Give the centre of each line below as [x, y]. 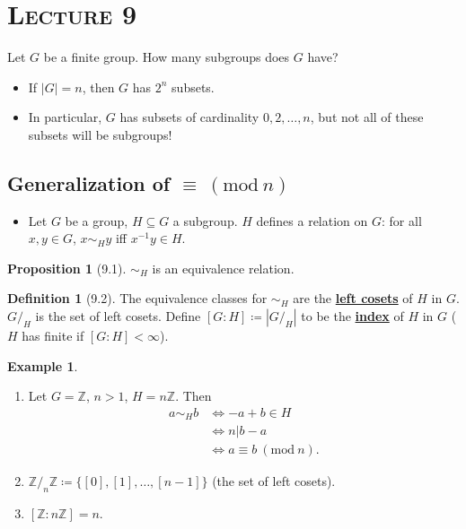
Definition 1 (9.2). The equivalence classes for [137, 298]
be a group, [97, 220]
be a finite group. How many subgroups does [167, 57]
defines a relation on [312, 220]
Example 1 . [43, 365]
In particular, [65, 117]
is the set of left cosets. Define [118, 316]
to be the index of [352, 316]
